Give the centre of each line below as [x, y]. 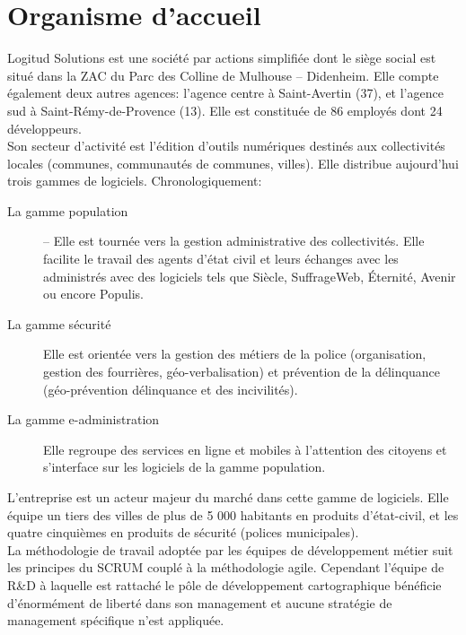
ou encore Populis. [93, 294]
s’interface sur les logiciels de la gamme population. [185, 467]
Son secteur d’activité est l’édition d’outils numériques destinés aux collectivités [226, 146]
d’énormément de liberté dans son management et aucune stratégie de [200, 602]
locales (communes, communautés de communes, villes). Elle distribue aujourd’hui [233, 163]
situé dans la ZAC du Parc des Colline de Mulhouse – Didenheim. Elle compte [223, 75]
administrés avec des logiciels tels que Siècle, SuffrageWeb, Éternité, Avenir [250, 276]
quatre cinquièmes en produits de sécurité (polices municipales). [183, 532]
